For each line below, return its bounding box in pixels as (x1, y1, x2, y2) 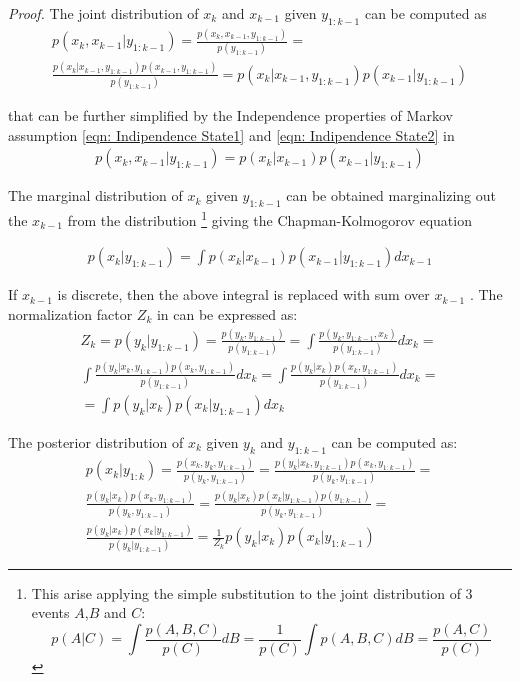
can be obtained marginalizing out (286, 185, 496, 206)
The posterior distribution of (8, 431, 184, 452)
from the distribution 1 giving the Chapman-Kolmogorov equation (67, 207, 472, 230)
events (31, 602, 70, 623)
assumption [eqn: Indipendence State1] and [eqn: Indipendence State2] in (8, 124, 455, 145)
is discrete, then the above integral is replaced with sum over (57, 284, 430, 305)
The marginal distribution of (8, 185, 183, 206)
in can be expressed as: (156, 304, 298, 324)
